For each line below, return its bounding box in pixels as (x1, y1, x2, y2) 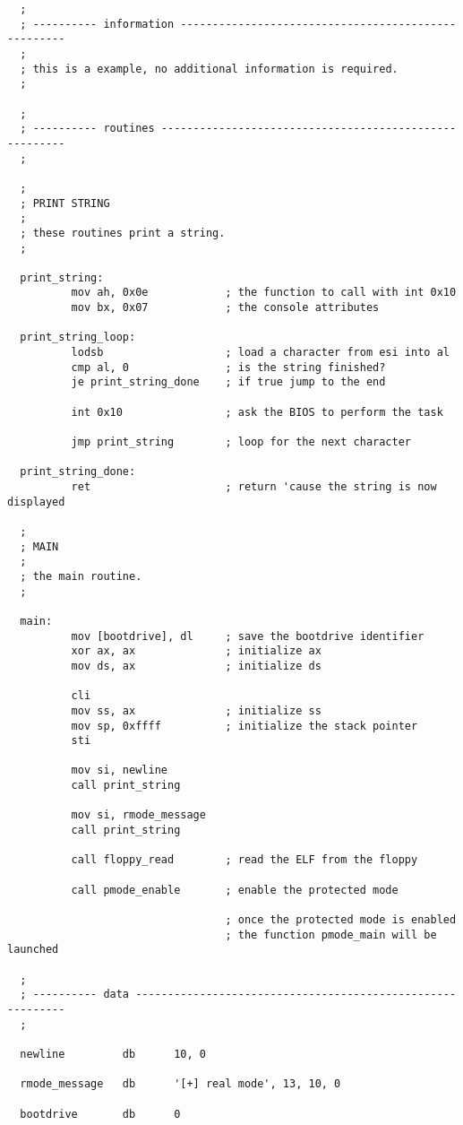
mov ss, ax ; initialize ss (71, 704, 322, 717)
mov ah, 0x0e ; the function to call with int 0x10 (71, 286, 457, 299)
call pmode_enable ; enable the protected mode (71, 883, 399, 896)
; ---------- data (20, 988, 130, 1001)
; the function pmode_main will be (225, 928, 437, 941)
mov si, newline (71, 764, 167, 777)
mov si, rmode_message (71, 809, 206, 822)
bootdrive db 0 (20, 1107, 181, 1121)
